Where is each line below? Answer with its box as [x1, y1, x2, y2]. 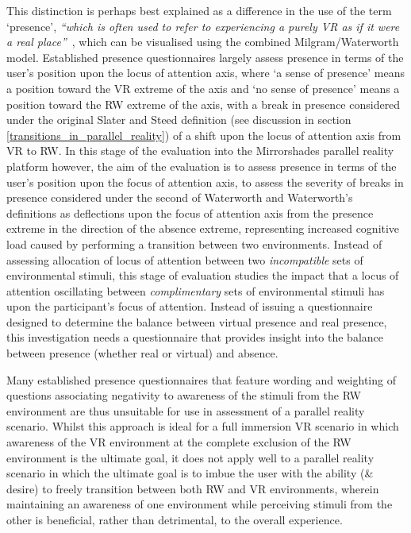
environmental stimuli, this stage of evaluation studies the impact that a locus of [6, 267, 399, 284]
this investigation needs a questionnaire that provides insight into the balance [6, 329, 384, 346]
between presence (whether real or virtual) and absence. [6, 345, 278, 361]
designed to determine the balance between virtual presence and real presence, [6, 313, 387, 330]
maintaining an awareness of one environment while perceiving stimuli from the [6, 496, 393, 512]
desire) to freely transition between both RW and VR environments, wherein [6, 480, 379, 496]
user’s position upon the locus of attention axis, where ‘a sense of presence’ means [6, 64, 405, 81]
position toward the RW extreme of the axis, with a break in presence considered [6, 95, 401, 112]
